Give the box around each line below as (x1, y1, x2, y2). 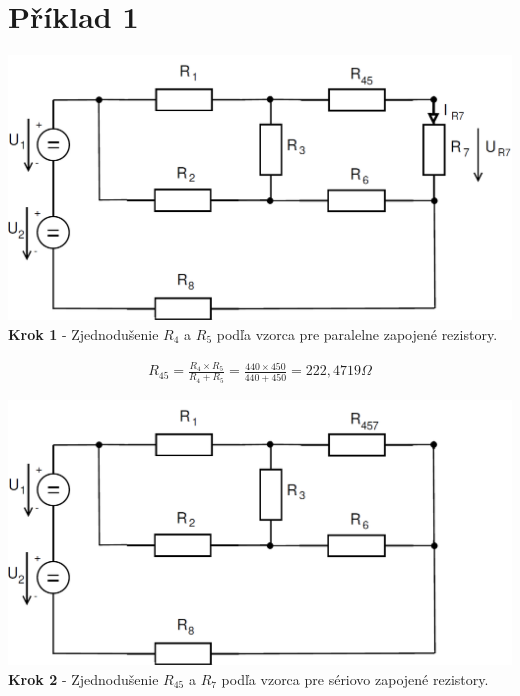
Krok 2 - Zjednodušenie (8, 668, 159, 689)
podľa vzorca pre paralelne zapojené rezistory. (216, 324, 498, 344)
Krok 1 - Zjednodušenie (8, 324, 159, 344)
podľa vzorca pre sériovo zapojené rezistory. (221, 668, 489, 689)
